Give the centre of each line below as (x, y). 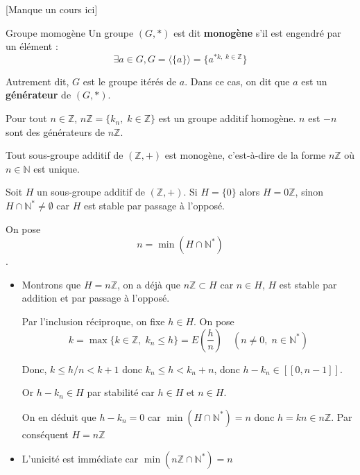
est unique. (57, 168)
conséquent (45, 434)
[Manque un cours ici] (52, 9)
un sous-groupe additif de (91, 192)
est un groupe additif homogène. (227, 118)
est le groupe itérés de (130, 81)
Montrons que (51, 284)
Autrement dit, (37, 81)
